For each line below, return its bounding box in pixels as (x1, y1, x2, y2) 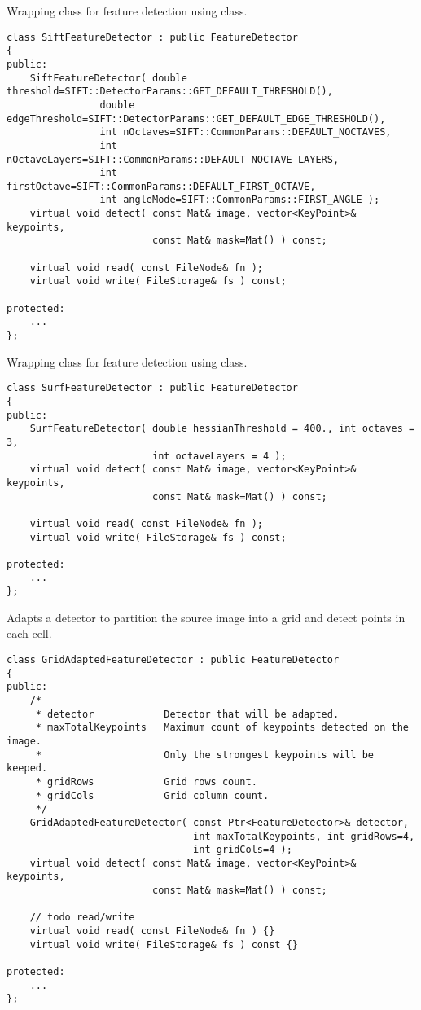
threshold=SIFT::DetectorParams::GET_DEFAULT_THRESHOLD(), (7, 86, 333, 98)
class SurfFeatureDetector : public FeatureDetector (7, 382, 298, 394)
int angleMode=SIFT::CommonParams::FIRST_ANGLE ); (99, 194, 380, 206)
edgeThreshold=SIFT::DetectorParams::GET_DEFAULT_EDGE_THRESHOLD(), (7, 112, 386, 125)
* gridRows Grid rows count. (35, 775, 257, 788)
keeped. (7, 762, 48, 775)
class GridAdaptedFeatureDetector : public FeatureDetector (7, 653, 340, 665)
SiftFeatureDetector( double (29, 72, 187, 84)
